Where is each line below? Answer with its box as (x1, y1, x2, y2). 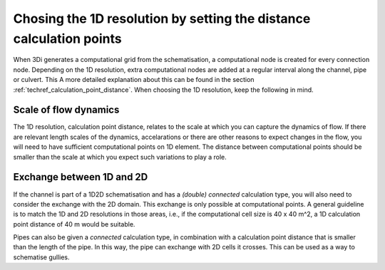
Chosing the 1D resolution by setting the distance (13, 11, 311, 26)
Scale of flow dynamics (13, 104, 120, 116)
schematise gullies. (13, 253, 71, 261)
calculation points (13, 31, 122, 46)
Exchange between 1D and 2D (13, 171, 148, 183)
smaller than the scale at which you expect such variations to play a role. (13, 152, 227, 161)
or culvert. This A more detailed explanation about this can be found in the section (13, 76, 255, 84)
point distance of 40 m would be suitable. (13, 219, 135, 228)
